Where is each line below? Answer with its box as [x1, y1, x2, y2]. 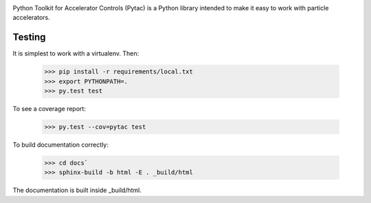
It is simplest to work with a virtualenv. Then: [12, 49, 139, 58]
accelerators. [12, 14, 51, 22]
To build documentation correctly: [12, 141, 109, 149]
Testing [12, 32, 46, 43]
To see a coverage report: [12, 105, 86, 113]
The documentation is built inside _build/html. [12, 186, 142, 195]
